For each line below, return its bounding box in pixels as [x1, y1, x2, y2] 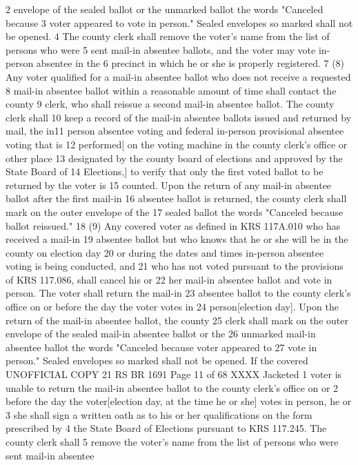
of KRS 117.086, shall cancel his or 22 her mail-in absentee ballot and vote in [6, 272, 332, 286]
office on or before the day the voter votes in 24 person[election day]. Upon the [6, 299, 339, 314]
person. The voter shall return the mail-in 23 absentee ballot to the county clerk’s [6, 286, 351, 300]
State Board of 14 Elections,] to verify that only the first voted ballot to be [6, 164, 324, 179]
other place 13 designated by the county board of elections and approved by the [6, 150, 343, 165]
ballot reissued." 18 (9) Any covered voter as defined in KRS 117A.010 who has [6, 218, 341, 232]
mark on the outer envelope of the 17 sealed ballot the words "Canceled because [6, 204, 344, 219]
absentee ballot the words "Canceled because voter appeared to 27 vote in [6, 339, 317, 354]
